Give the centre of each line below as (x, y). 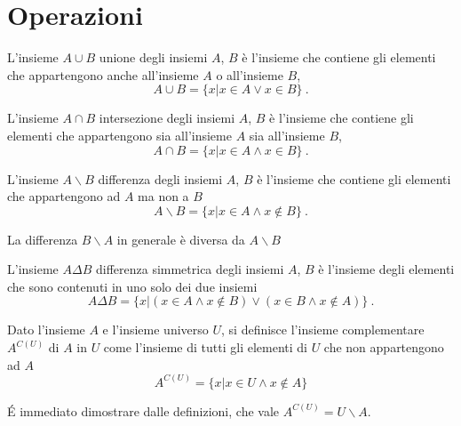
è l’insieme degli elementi (386, 269)
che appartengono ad (64, 196)
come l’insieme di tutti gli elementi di (205, 347)
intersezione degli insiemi (167, 118)
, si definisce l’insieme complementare (323, 330)
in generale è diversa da (181, 239)
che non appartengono (384, 347)
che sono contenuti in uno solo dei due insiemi (132, 286)
